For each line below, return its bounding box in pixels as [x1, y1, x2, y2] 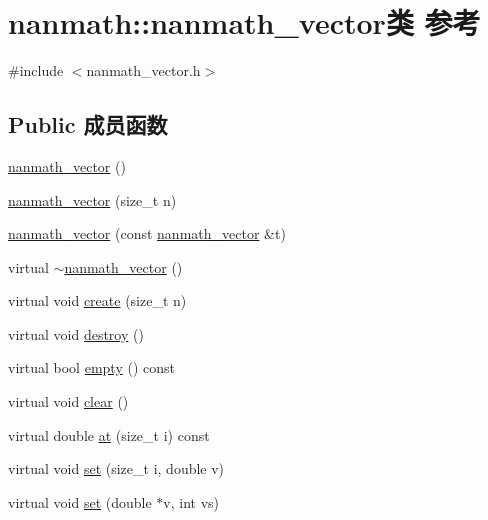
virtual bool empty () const [8, 357, 175, 378]
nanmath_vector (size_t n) [8, 189, 177, 210]
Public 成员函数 [8, 109, 168, 140]
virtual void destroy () [8, 323, 144, 344]
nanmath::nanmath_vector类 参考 [8, 2, 481, 43]
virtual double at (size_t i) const [8, 424, 210, 445]
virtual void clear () [8, 391, 129, 412]
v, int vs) [163, 491, 220, 512]
